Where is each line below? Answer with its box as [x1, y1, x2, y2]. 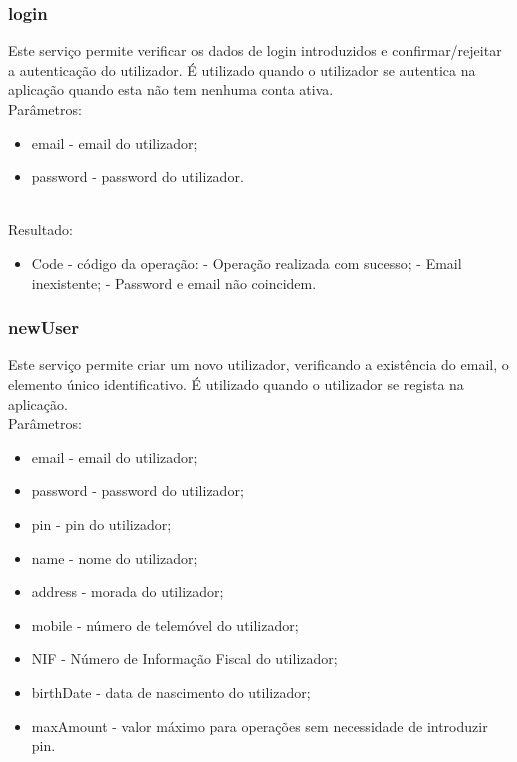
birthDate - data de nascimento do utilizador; [31, 681, 311, 702]
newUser [8, 315, 79, 340]
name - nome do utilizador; [31, 547, 198, 568]
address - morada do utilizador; [31, 581, 224, 602]
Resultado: [8, 219, 73, 240]
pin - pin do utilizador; [31, 513, 172, 534]
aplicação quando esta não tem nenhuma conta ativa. [8, 79, 334, 100]
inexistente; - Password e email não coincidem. [31, 272, 317, 293]
